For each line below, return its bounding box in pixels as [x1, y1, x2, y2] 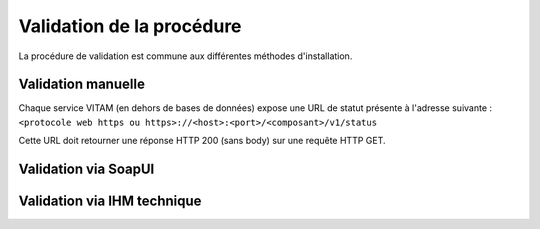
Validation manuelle [18, 76, 145, 93]
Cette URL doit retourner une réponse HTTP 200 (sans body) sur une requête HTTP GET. [18, 135, 386, 147]
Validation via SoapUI [18, 161, 155, 178]
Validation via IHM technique [18, 193, 202, 210]
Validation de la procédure [18, 15, 242, 37]
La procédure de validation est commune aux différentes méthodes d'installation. [18, 50, 353, 62]
